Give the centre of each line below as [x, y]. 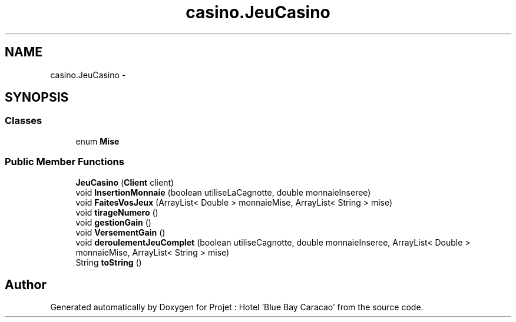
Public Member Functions [64, 162]
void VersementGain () [120, 232]
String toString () [109, 262]
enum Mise [97, 141]
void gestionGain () [113, 222]
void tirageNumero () [117, 212]
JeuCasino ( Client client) [125, 182]
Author [26, 284]
